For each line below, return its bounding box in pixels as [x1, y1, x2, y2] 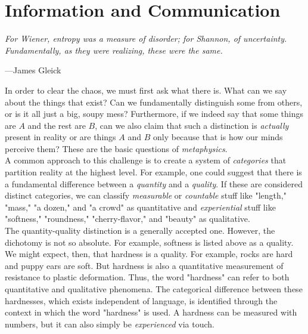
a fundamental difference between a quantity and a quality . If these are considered [5, 177, 303, 190]
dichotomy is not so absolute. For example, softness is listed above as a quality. [5, 236, 294, 248]
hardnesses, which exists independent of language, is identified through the [5, 294, 278, 307]
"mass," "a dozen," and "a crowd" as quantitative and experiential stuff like [5, 200, 276, 213]
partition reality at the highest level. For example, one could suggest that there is [5, 166, 302, 178]
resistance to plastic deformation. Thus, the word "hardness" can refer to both [5, 271, 290, 283]
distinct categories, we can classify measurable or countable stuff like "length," [5, 189, 287, 202]
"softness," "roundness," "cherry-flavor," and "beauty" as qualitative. [5, 212, 250, 225]
